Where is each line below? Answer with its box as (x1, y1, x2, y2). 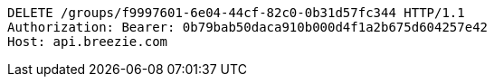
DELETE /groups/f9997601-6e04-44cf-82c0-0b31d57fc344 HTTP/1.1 (7, 5, 465, 20)
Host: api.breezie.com (7, 34, 168, 49)
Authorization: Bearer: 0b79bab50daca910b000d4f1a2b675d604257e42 (7, 20, 489, 34)
